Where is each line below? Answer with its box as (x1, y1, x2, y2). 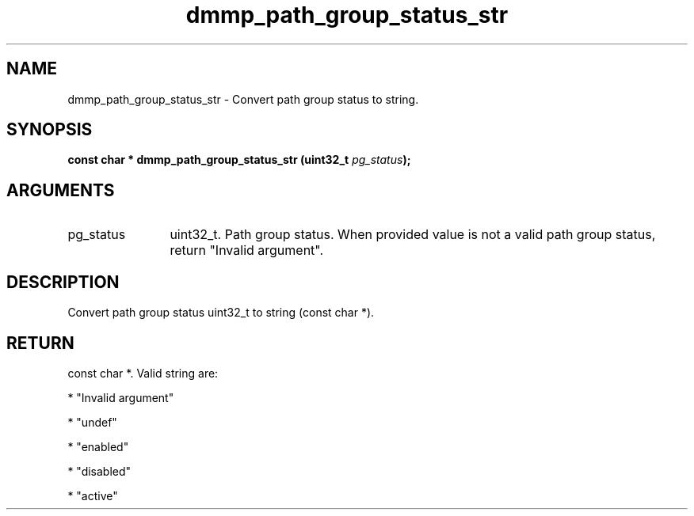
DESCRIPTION (6, 271, 120, 292)
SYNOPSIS (6, 120, 93, 140)
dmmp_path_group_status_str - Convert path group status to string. (67, 92, 419, 106)
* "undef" (67, 415, 117, 429)
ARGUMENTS (6, 180, 115, 200)
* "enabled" (67, 439, 129, 453)
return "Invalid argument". (170, 242, 324, 259)
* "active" (67, 488, 118, 503)
